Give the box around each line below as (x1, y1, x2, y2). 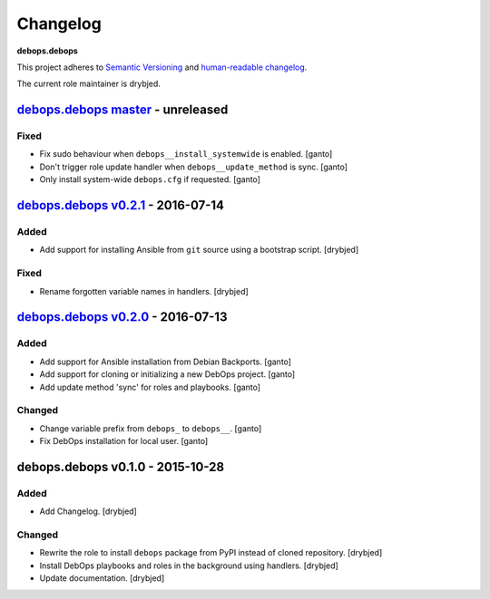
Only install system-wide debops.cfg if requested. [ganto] (39, 174, 260, 185)
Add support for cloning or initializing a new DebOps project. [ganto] (39, 369, 296, 380)
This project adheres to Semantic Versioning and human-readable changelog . (16, 62, 308, 72)
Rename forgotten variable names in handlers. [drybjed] (39, 285, 249, 296)
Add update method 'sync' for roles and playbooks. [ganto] (39, 382, 261, 392)
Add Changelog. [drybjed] (39, 506, 138, 517)
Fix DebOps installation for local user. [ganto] (39, 436, 209, 447)
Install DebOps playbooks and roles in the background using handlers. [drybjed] (39, 560, 339, 571)
